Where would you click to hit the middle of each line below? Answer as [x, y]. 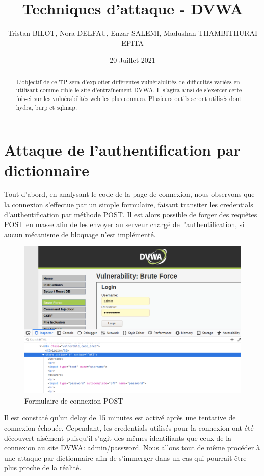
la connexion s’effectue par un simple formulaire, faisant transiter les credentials [129, 204]
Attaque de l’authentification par [122, 150]
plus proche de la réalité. [43, 468]
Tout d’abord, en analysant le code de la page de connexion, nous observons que [129, 194]
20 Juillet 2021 [133, 60]
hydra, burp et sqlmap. [47, 107]
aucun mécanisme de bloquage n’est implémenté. [80, 234]
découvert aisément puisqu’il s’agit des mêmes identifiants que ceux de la [118, 437]
